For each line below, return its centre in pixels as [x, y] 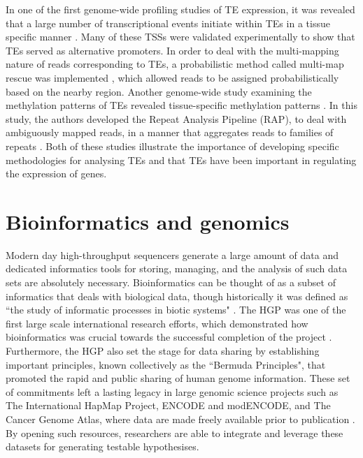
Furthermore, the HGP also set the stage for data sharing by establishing [163, 350]
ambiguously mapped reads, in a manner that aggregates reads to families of [170, 132]
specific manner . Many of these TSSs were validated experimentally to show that [180, 37]
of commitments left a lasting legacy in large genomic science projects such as [172, 391]
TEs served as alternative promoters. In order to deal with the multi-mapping [172, 50]
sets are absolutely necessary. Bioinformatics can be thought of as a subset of [171, 282]
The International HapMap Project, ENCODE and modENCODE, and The [168, 405]
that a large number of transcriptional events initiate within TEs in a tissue [168, 23]
